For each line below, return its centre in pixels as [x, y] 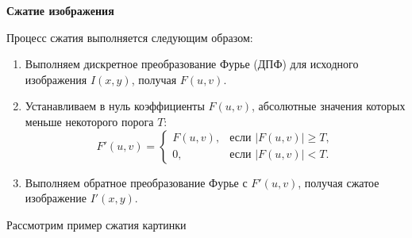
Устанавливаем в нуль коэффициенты [115, 106]
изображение [56, 198]
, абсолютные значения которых [329, 106]
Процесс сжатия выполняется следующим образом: [130, 37]
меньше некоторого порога [89, 121]
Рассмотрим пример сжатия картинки [96, 224]
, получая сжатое [339, 182]
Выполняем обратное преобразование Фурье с [136, 182]
